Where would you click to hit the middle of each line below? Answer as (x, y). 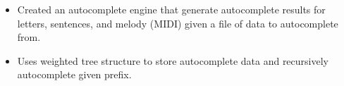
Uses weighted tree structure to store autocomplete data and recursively (173, 60)
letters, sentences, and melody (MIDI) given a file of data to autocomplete (178, 23)
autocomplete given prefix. (74, 74)
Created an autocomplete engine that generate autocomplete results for (171, 9)
